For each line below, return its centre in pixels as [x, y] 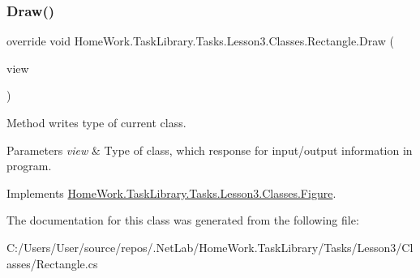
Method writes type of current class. [96, 122]
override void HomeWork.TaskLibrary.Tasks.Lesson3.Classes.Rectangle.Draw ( [201, 41]
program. [29, 166]
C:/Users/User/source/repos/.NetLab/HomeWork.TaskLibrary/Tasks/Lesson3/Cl [210, 247]
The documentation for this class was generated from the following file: [183, 220]
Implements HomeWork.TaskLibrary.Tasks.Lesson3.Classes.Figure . [171, 192]
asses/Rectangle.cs [52, 263]
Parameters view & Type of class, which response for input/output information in [210, 150]
